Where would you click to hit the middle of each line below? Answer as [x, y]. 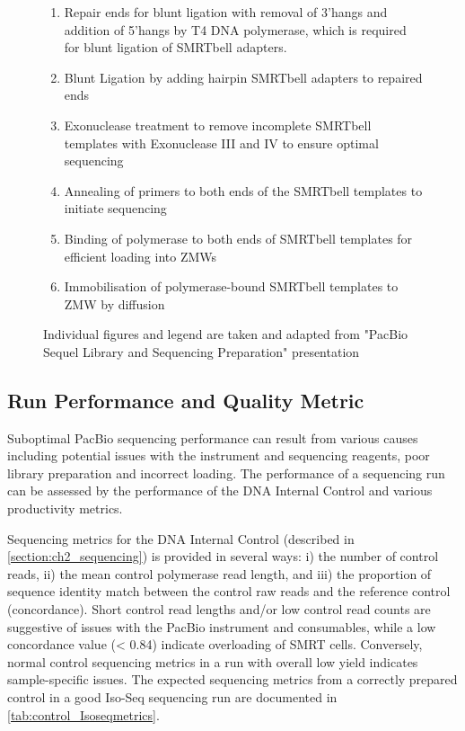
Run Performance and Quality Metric [186, 400]
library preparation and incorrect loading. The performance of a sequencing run [226, 472]
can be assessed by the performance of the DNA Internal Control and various [220, 490]
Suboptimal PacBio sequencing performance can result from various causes [213, 437]
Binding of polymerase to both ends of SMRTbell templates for [238, 238]
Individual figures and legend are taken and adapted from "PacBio [226, 334]
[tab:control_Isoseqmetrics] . [83, 714]
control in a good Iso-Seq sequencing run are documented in [172, 697]
